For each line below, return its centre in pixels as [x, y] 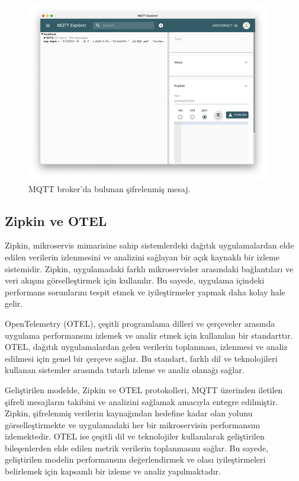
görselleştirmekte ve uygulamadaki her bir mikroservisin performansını [133, 424]
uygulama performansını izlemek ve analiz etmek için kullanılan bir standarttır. [149, 335]
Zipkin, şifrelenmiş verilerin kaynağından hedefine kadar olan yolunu [129, 413]
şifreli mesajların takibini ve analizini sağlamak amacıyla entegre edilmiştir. [142, 401]
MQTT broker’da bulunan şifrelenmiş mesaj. [110, 188]
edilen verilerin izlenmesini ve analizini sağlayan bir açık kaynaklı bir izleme [142, 257]
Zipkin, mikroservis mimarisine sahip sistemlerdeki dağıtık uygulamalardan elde [149, 245]
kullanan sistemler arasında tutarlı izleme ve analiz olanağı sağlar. [125, 370]
